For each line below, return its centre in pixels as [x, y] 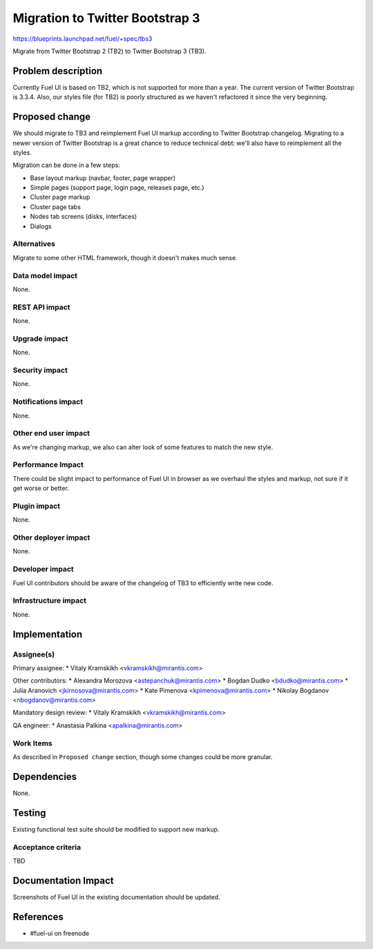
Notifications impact [48, 402]
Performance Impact [48, 464]
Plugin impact [36, 506]
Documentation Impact [63, 880]
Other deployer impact [51, 538]
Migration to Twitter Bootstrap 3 [106, 18]
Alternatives [34, 244]
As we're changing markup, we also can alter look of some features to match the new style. [143, 447]
